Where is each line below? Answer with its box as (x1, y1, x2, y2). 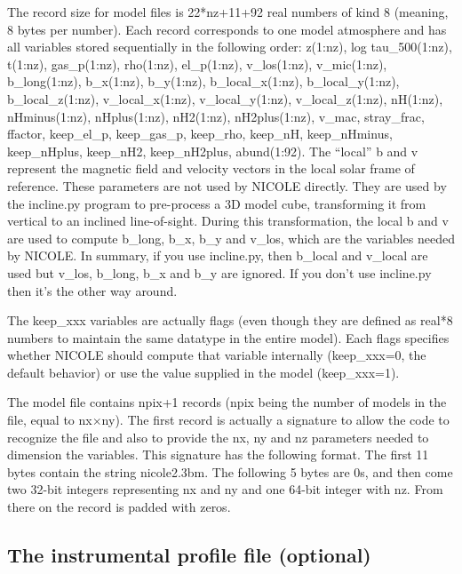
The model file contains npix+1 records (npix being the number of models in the (7, 393, 447, 411)
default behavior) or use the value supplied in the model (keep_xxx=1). (7, 363, 400, 381)
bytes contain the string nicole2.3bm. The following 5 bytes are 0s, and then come (7, 462, 453, 481)
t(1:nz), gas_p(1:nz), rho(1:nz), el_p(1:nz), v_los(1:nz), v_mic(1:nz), (7, 54, 387, 73)
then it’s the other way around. (7, 281, 178, 299)
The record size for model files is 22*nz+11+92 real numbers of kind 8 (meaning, (7, 3, 449, 20)
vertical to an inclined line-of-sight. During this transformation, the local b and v (7, 211, 449, 230)
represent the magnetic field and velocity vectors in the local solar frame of (7, 159, 415, 178)
